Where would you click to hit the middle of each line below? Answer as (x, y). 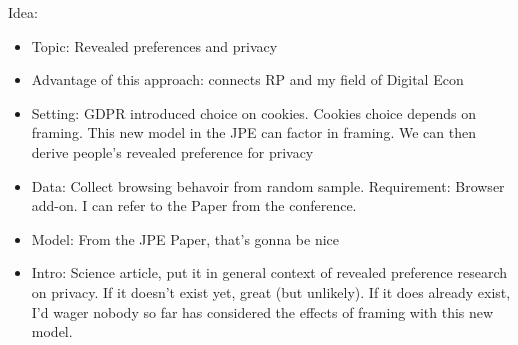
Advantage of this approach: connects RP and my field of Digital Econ (247, 79)
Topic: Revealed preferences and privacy (154, 45)
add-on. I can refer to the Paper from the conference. (194, 205)
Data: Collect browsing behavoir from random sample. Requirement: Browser (268, 185)
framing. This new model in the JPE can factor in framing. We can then (253, 132)
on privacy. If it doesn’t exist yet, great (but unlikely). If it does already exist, (271, 291)
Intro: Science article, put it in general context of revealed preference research (269, 272)
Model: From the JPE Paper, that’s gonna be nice (185, 238)
